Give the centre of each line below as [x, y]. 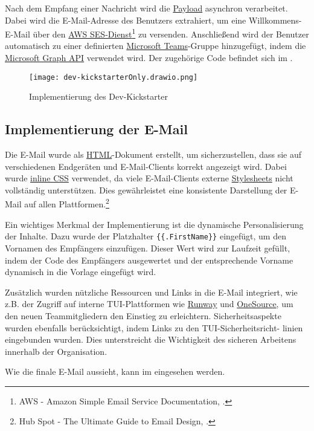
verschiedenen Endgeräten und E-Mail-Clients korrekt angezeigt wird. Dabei [146, 166]
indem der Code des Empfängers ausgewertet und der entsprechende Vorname [149, 260]
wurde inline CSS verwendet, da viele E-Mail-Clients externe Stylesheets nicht [149, 178]
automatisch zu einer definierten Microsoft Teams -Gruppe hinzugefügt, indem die [155, 46]
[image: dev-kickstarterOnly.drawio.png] [114, 77]
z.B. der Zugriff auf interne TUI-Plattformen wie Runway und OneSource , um [149, 304]
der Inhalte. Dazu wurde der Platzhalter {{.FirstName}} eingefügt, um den [146, 236]
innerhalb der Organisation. [56, 351]
